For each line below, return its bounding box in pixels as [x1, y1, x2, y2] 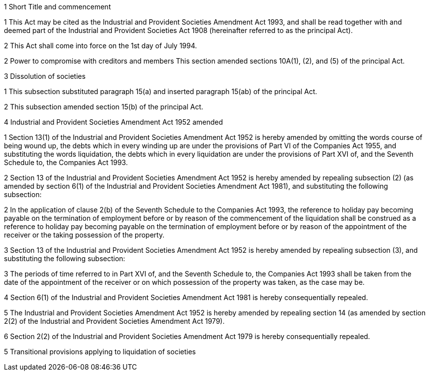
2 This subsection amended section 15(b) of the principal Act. [4, 102, 204, 111]
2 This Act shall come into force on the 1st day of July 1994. [4, 41, 197, 50]
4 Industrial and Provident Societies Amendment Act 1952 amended [4, 118, 223, 126]
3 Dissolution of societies [4, 72, 86, 80]
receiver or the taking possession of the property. [4, 231, 165, 239]
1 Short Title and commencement [4, 2, 111, 11]
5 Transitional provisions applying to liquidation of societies [4, 347, 196, 356]
